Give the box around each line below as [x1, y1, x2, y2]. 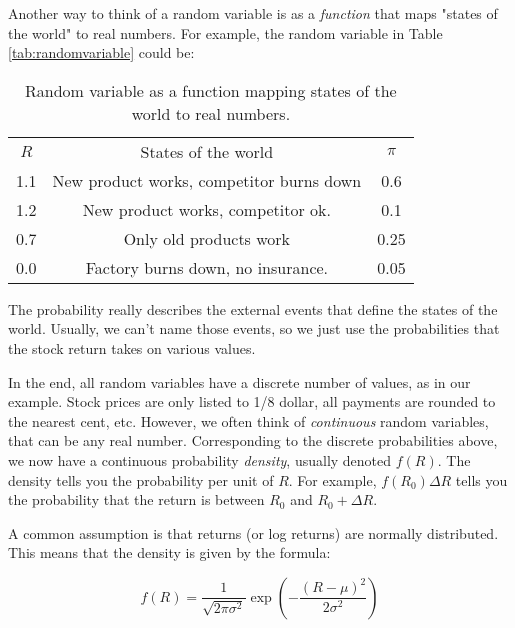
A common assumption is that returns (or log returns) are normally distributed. [8, 522, 499, 543]
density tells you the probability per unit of [8, 469, 274, 490]
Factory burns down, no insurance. [85, 255, 329, 279]
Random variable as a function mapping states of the [25, 78, 397, 102]
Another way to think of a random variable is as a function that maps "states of [8, 3, 498, 23]
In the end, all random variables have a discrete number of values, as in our [8, 371, 471, 392]
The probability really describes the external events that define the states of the [8, 298, 498, 319]
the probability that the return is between [8, 489, 265, 510]
